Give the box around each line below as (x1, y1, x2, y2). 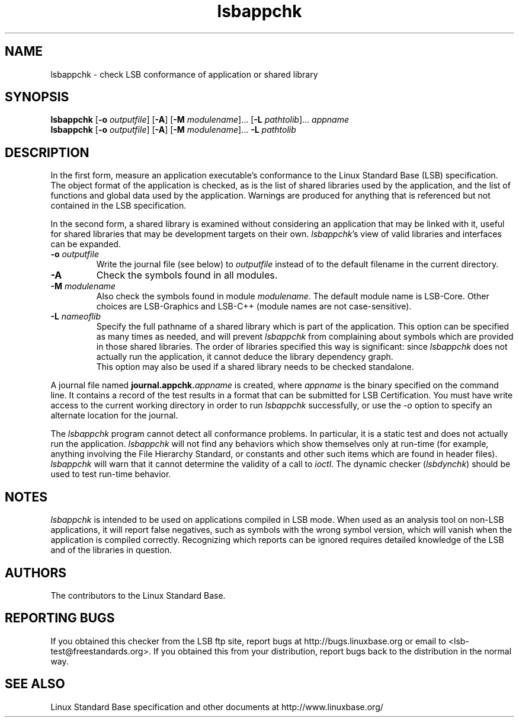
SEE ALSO (5, 676, 65, 692)
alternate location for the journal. (50, 410, 178, 421)
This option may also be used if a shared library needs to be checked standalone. (96, 362, 414, 372)
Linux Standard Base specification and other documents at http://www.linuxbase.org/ (50, 701, 383, 712)
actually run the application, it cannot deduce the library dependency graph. (96, 352, 393, 362)
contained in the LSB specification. (50, 200, 187, 211)
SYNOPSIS (5, 90, 69, 105)
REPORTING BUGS (5, 611, 115, 626)
